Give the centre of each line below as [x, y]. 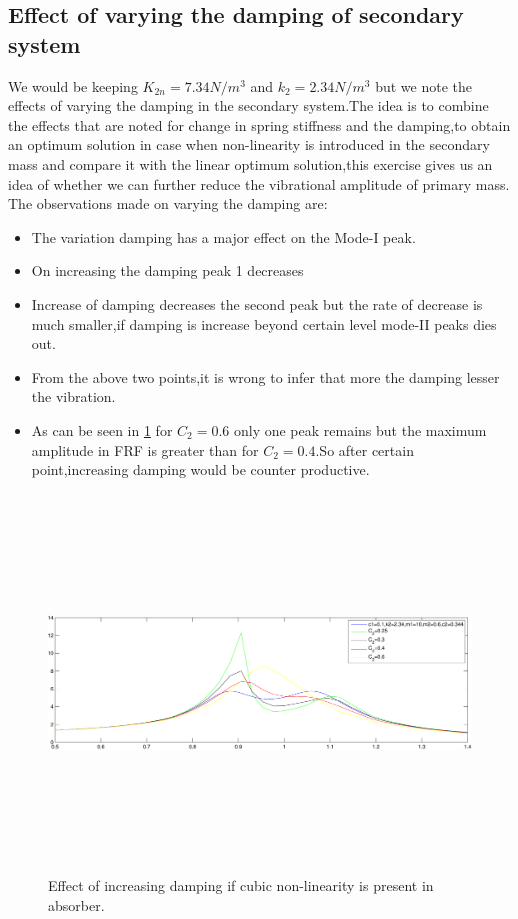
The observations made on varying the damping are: [168, 203]
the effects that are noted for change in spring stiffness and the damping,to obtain [259, 124]
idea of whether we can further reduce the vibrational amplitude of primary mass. [259, 183]
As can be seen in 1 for [102, 429]
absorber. [76, 904]
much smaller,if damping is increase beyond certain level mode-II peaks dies [264, 323]
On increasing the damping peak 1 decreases [167, 270]
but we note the [424, 85]
